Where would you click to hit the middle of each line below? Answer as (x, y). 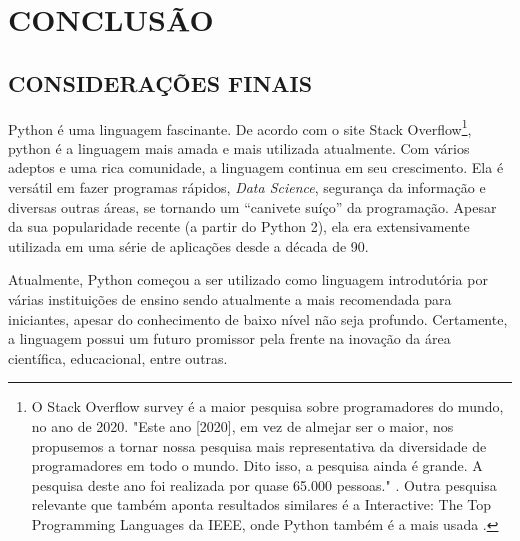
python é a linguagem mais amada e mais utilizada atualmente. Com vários (239, 147)
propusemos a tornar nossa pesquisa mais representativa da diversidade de (259, 445)
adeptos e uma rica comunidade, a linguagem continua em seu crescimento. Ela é (256, 167)
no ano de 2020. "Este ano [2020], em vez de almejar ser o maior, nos (242, 425)
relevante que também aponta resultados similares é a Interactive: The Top (261, 504)
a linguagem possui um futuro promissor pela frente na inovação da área (229, 338)
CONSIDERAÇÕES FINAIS (160, 82)
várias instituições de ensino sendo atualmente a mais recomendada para (230, 298)
